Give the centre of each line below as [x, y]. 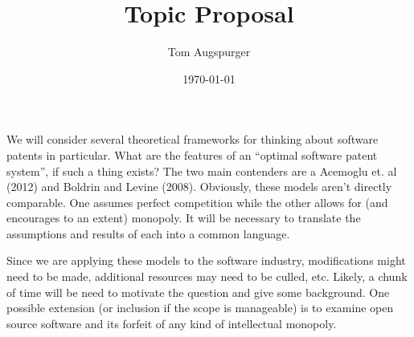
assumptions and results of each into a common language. [148, 233]
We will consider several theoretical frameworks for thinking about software [193, 139]
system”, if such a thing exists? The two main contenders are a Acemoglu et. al [202, 171]
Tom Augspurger [209, 52]
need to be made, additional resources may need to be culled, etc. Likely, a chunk [207, 276]
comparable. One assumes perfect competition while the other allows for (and [197, 202]
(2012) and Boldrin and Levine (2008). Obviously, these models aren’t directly [199, 187]
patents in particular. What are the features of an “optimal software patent [192, 154]
